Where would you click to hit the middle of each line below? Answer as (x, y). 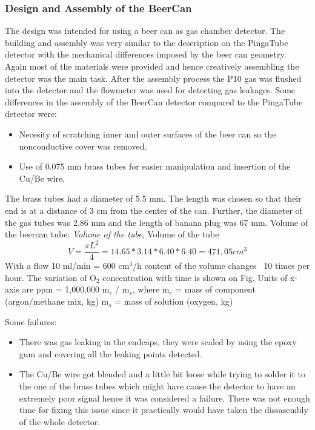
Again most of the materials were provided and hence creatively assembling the (152, 66)
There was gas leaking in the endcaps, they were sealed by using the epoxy (158, 342)
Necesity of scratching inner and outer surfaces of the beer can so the (148, 134)
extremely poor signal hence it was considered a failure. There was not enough (164, 398)
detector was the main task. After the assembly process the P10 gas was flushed (153, 78)
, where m (151, 289)
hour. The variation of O (51, 277)
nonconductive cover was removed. (83, 146)
